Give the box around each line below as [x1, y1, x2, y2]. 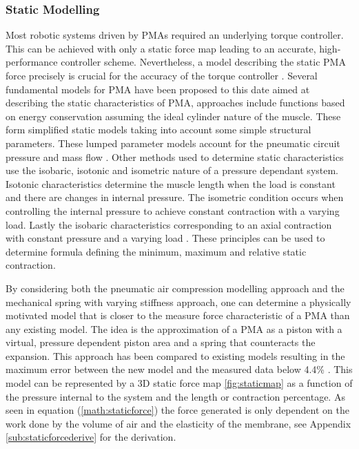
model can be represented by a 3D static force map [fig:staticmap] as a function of [6, 376, 353, 390]
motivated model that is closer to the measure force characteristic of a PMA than [6, 308, 350, 323]
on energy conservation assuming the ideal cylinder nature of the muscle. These [6, 108, 341, 123]
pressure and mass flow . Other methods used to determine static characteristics [6, 149, 344, 164]
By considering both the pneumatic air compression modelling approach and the [6, 280, 345, 295]
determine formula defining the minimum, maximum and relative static [6, 244, 307, 258]
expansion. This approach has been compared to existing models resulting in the [6, 348, 345, 363]
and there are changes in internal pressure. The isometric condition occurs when [6, 190, 344, 204]
